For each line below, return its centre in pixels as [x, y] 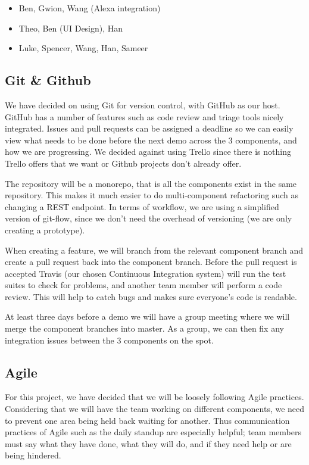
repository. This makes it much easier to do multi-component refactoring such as [152, 195]
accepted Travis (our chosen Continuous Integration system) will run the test [146, 273]
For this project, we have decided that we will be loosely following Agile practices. [154, 397]
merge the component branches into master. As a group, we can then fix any [144, 328]
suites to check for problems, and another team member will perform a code [143, 285]
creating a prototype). [45, 230]
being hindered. [33, 455]
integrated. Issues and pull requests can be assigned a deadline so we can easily [149, 128]
